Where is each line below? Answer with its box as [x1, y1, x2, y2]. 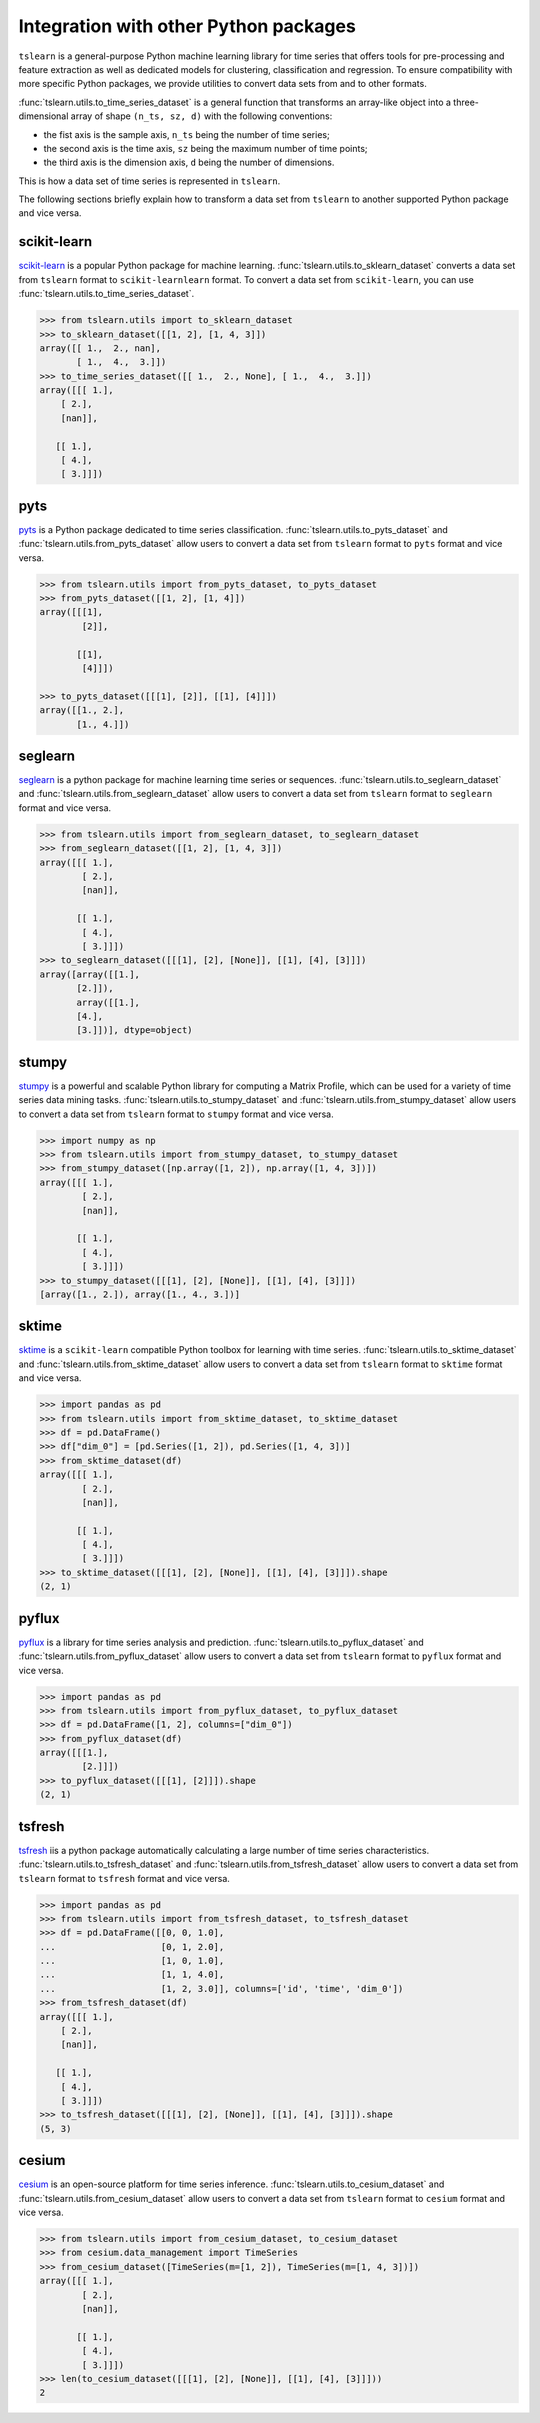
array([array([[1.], [39, 968, 140, 980]
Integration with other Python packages [18, 15, 357, 37]
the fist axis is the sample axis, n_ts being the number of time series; [43, 128, 330, 140]
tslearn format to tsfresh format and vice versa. [18, 1872, 230, 1884]
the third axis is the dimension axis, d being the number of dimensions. [43, 156, 335, 169]
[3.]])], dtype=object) [76, 1025, 194, 1036]
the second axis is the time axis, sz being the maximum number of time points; [43, 142, 369, 154]
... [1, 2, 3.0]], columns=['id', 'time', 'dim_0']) [39, 1983, 404, 1994]
